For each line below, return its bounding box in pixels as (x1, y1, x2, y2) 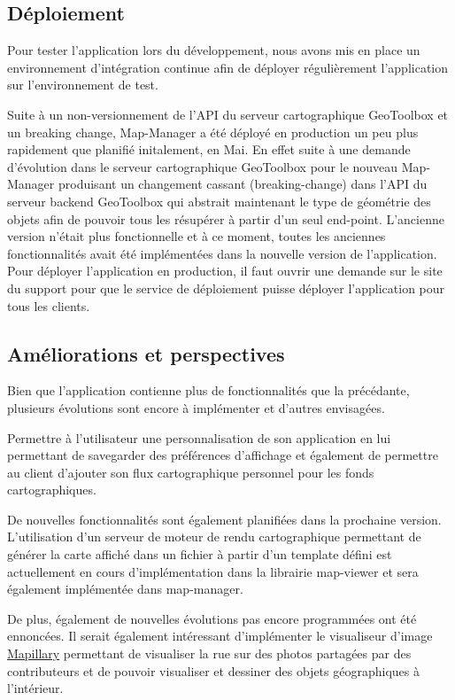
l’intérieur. (7, 679, 64, 697)
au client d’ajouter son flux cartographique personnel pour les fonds (7, 463, 374, 481)
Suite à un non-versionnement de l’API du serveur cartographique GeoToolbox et (7, 105, 449, 123)
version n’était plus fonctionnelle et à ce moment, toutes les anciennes (7, 227, 386, 245)
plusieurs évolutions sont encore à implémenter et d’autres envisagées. (7, 398, 385, 416)
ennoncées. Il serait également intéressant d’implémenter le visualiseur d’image (7, 626, 433, 645)
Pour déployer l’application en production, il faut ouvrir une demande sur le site (7, 261, 443, 280)
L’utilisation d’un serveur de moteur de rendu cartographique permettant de (7, 527, 421, 546)
